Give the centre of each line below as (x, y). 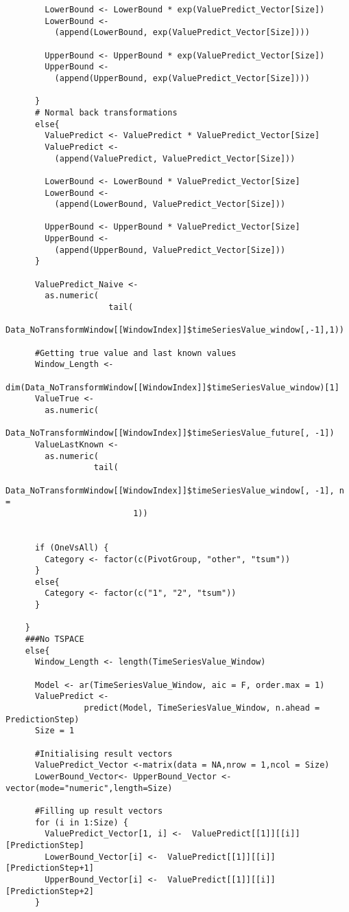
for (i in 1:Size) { (81, 822)
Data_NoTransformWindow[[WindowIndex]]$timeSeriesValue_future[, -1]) (170, 433)
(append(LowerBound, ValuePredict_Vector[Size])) (170, 204)
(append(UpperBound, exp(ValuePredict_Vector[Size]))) (182, 78)
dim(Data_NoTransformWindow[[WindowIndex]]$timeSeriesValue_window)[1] (172, 387)
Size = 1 (55, 731)
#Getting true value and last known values (135, 353)
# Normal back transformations (106, 112)
